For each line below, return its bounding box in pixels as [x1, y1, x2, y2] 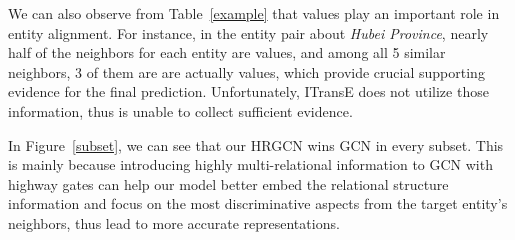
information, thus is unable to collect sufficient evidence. [8, 100, 353, 121]
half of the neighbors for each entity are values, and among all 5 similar [8, 42, 446, 63]
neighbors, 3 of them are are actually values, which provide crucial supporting [8, 61, 485, 82]
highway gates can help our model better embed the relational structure [8, 173, 449, 194]
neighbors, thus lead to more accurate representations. [8, 212, 340, 233]
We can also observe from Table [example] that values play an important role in [8, 3, 500, 23]
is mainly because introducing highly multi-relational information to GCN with [8, 154, 493, 175]
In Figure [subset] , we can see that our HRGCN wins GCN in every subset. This [8, 134, 504, 155]
